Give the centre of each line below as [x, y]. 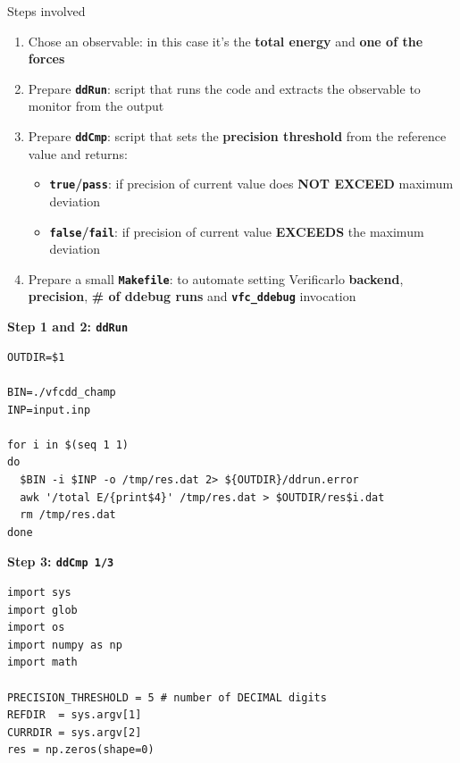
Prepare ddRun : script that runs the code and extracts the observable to [224, 88]
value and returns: [78, 153]
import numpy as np [65, 645]
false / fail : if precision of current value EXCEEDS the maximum [237, 231]
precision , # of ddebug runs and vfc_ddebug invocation [192, 296]
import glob [42, 610]
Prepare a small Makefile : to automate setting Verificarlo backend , [216, 278]
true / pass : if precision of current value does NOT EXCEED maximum [251, 184]
